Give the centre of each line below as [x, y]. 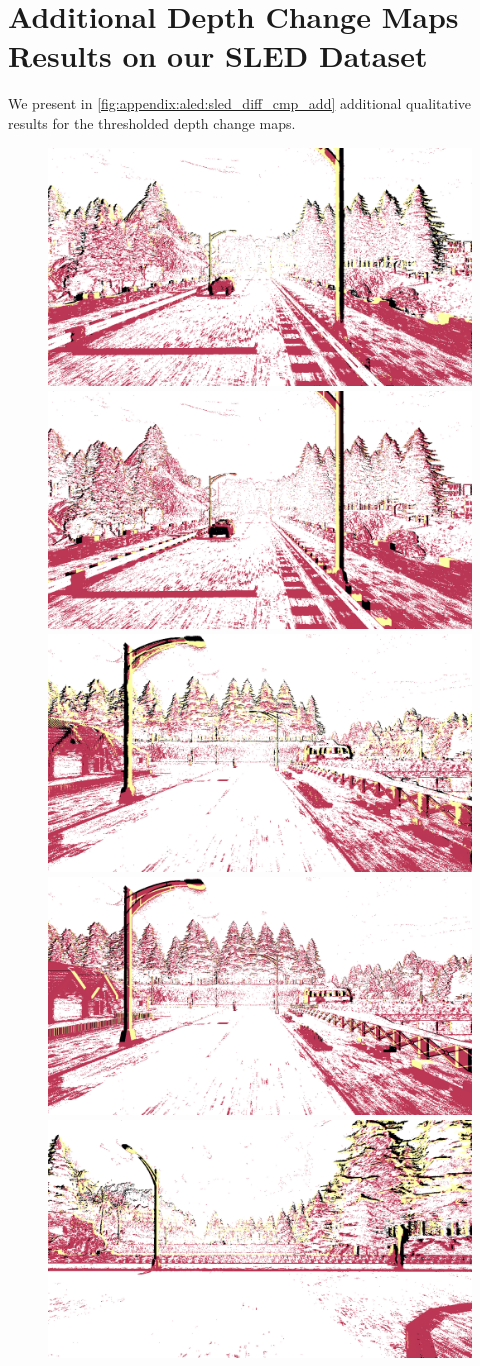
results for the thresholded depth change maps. [152, 122]
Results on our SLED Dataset [218, 55]
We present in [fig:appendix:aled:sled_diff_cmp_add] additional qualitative [240, 103]
